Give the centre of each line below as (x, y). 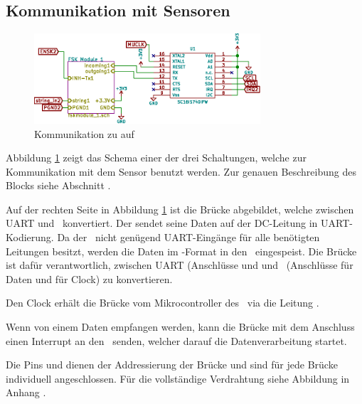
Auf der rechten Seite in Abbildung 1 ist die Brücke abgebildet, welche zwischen (180, 209)
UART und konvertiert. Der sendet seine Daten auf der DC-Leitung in (162, 223)
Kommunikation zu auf (84, 133)
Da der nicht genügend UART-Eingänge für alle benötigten (188, 237)
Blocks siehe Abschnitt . (58, 185)
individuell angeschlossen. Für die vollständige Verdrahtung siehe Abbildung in (178, 378)
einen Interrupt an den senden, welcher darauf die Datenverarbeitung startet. (176, 340)
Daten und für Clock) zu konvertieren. (89, 278)
